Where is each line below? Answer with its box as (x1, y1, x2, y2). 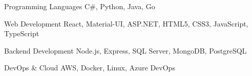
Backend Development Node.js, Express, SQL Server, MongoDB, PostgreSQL (4, 45, 247, 56)
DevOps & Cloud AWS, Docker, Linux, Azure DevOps (4, 62, 175, 73)
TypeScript (4, 28, 39, 39)
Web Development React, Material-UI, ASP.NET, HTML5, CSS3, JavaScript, (4, 18, 248, 29)
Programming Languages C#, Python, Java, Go (4, 1, 155, 11)
